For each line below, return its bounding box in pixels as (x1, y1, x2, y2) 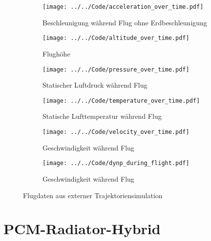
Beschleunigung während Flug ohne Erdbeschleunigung (42, 17, 207, 27)
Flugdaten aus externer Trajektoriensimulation (23, 190, 163, 200)
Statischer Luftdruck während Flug (42, 80, 148, 90)
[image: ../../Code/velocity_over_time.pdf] (42, 129, 190, 135)
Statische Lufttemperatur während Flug (42, 111, 162, 121)
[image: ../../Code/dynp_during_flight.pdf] (42, 160, 190, 167)
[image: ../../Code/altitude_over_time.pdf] (42, 35, 190, 42)
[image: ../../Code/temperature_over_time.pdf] (42, 97, 200, 104)
